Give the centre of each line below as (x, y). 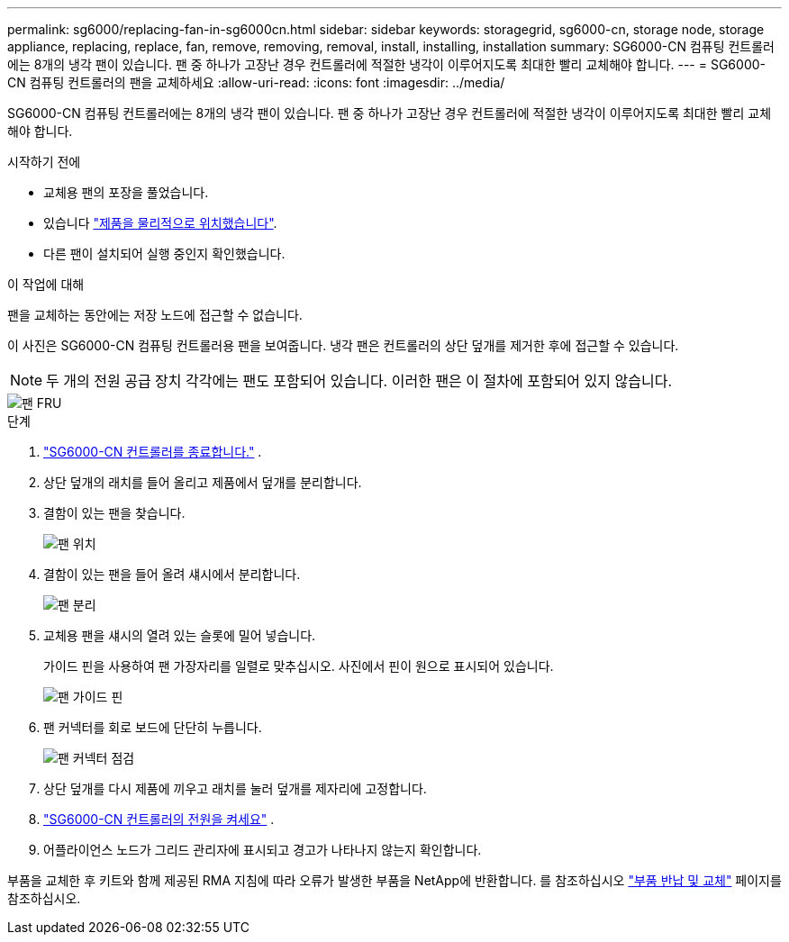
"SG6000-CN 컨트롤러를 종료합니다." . (153, 452)
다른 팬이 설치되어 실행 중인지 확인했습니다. (164, 254)
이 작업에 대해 (46, 284)
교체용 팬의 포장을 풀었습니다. (126, 192)
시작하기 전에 (44, 162)
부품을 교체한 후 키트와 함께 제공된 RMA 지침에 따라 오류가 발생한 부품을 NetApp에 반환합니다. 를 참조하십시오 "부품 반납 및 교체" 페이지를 (394, 880)
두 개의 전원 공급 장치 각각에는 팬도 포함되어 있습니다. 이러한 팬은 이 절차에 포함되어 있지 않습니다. (359, 381)
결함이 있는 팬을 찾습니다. (114, 513)
